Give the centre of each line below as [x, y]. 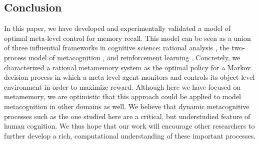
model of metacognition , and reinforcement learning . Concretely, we [134, 57]
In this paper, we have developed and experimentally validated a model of [117, 28]
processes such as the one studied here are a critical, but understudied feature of [127, 116]
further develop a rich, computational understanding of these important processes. [130, 135]
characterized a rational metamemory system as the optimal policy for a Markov [127, 67]
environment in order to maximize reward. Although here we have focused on [122, 86]
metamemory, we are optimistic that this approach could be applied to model [122, 96]
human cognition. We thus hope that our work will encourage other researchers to [129, 126]
